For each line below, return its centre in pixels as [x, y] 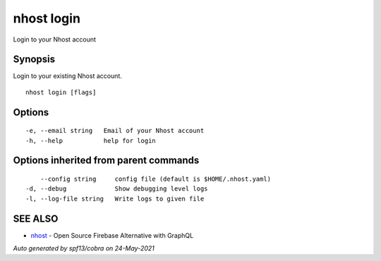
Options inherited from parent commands [106, 161]
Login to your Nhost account [55, 39]
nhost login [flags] [61, 92]
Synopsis [34, 59]
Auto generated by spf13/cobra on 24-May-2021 [84, 248]
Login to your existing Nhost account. [68, 76]
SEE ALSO [36, 218]
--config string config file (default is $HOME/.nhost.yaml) [156, 179]
